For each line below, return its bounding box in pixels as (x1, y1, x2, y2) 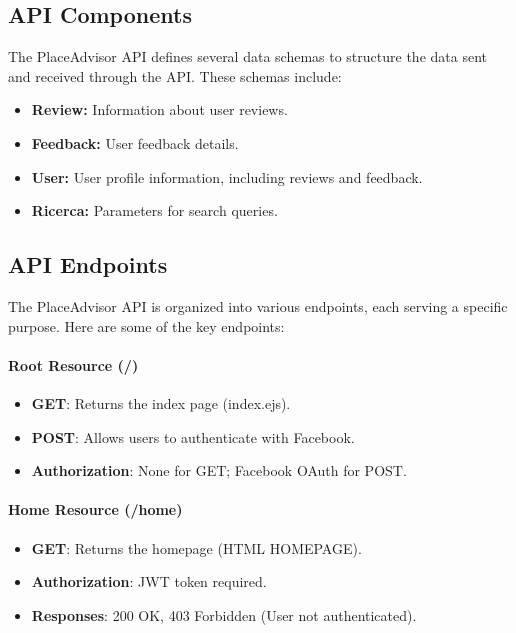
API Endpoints (8, 249, 168, 280)
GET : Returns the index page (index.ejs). (31, 392, 291, 413)
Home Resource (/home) (8, 499, 183, 520)
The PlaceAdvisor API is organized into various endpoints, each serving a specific (8, 295, 508, 316)
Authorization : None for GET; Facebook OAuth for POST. (31, 460, 407, 481)
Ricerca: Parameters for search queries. (31, 200, 278, 221)
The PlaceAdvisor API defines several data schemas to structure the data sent (8, 46, 487, 67)
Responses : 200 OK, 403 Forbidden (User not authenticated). (31, 604, 417, 625)
